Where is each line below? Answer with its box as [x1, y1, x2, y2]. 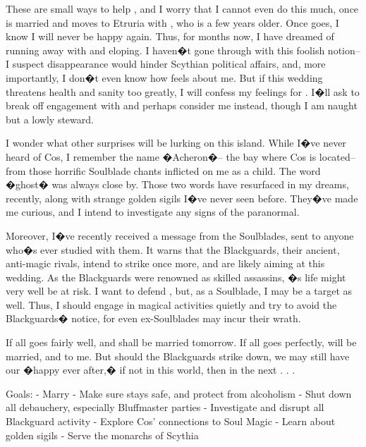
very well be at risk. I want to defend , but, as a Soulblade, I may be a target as [6, 283, 353, 298]
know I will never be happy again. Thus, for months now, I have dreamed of [6, 29, 334, 44]
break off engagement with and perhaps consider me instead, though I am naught [6, 98, 358, 113]
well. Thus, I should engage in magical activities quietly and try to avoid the [6, 297, 337, 312]
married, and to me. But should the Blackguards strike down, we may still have [6, 348, 350, 363]
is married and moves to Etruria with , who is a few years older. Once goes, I [6, 15, 339, 30]
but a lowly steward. [6, 111, 94, 126]
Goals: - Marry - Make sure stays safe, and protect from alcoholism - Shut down [6, 386, 352, 400]
